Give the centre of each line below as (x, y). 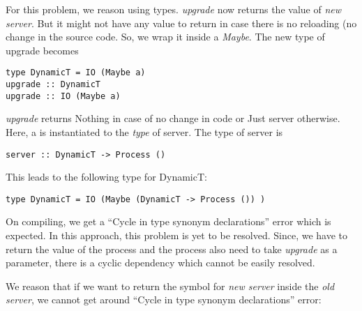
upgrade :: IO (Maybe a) (63, 96)
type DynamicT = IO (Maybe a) (76, 73)
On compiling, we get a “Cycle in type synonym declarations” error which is (168, 221)
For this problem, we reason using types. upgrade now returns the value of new (174, 9)
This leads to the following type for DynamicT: (106, 177)
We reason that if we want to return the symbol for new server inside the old (170, 286)
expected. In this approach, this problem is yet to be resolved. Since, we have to (176, 235)
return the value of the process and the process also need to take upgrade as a (172, 249)
